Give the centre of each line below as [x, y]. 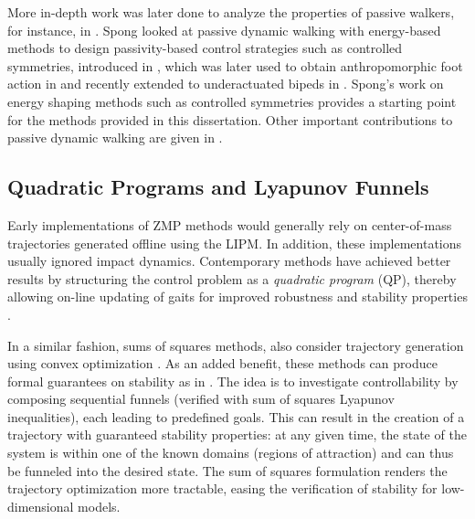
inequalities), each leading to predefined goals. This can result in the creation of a [236, 416]
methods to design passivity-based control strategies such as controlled [205, 48]
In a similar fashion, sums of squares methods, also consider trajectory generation [236, 345]
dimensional [41, 506]
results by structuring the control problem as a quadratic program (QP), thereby [232, 278]
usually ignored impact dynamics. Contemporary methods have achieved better [229, 261]
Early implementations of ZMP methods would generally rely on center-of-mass [230, 224]
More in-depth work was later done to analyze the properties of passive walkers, [231, 12]
